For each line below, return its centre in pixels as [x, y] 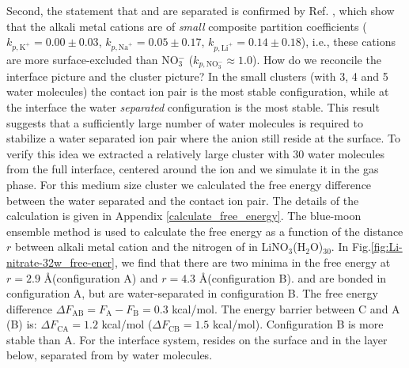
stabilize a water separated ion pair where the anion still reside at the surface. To [203, 138]
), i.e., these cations [348, 42]
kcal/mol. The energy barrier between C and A [286, 308]
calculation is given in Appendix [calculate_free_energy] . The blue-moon [184, 216]
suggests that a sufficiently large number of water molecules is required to [185, 122]
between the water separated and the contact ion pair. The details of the [183, 200]
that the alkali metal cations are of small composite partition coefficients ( [187, 26]
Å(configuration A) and [101, 277]
